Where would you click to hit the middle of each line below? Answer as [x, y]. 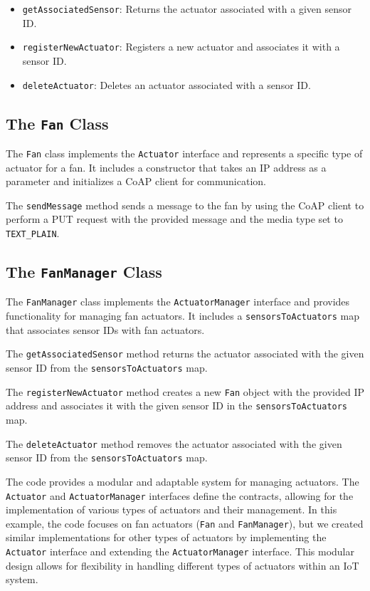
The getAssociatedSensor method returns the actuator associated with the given [185, 354]
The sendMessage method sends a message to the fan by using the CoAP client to [185, 205]
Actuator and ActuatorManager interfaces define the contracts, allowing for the [180, 495]
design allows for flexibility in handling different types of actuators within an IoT [183, 565]
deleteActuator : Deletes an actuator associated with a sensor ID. [166, 84]
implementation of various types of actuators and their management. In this [171, 509]
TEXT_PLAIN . [33, 233]
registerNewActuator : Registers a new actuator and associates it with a [181, 47]
